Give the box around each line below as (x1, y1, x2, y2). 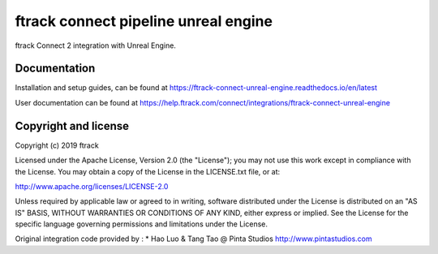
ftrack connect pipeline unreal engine (15, 12, 273, 30)
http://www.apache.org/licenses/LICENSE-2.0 (15, 181, 169, 191)
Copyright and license (15, 118, 130, 133)
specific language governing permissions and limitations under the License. (15, 219, 268, 229)
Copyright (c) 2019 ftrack (15, 140, 99, 150)
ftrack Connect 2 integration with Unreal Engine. (15, 41, 176, 50)
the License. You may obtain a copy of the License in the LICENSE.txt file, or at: (15, 166, 281, 176)
